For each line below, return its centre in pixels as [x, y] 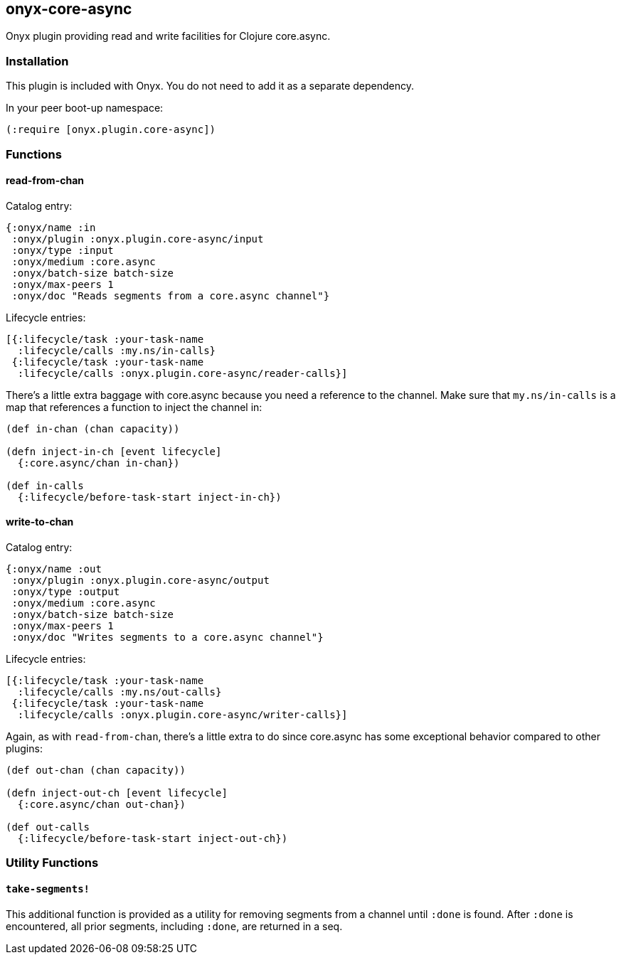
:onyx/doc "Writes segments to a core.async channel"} [168, 637]
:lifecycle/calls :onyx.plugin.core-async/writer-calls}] [182, 714]
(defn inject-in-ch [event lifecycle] [114, 451]
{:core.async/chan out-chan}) [101, 804]
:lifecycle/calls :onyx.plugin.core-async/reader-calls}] [182, 373]
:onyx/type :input [63, 250]
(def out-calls [48, 827]
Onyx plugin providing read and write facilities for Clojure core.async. [168, 36]
